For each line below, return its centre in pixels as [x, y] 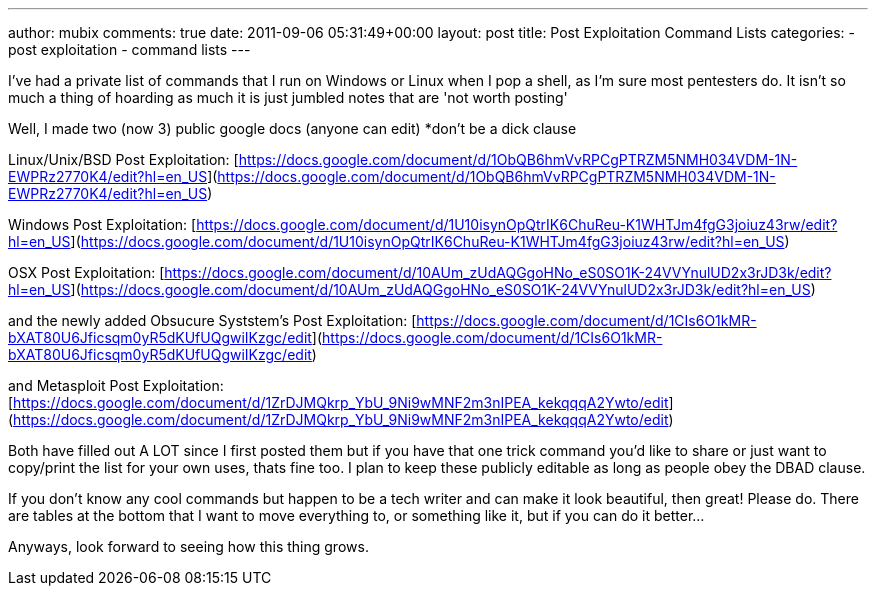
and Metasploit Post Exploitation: [116, 385]
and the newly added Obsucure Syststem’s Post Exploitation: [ [212, 320]
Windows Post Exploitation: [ [102, 224]
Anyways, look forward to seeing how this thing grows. [188, 546]
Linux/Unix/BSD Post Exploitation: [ [123, 159]
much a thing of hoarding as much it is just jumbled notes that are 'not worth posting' [288, 97]
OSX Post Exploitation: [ [86, 272]
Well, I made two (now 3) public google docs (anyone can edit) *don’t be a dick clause [292, 128]
